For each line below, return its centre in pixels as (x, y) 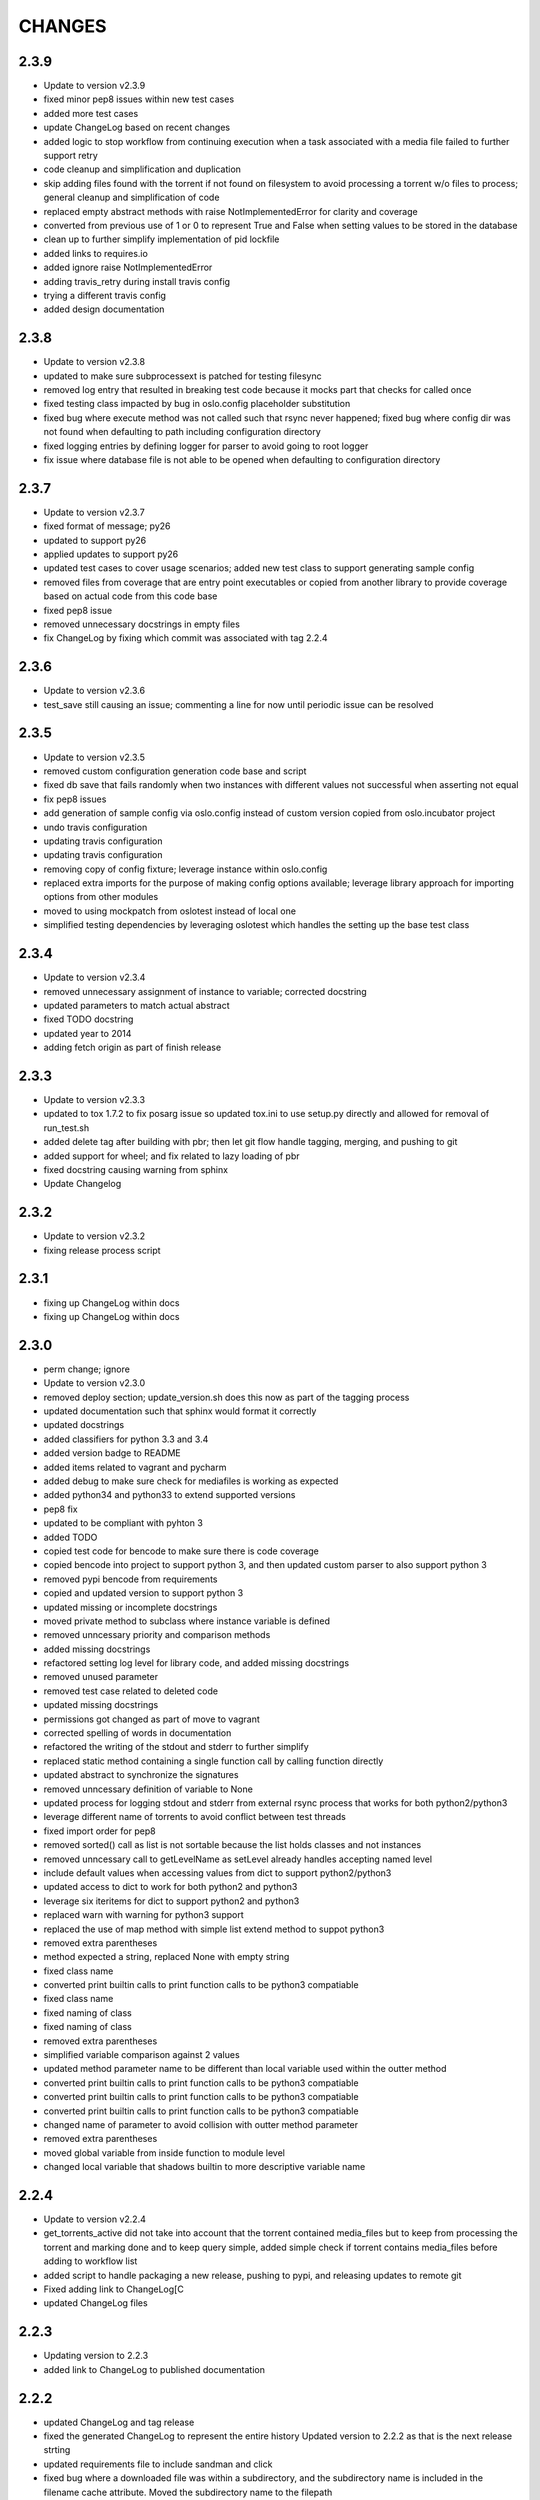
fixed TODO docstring (88, 1019)
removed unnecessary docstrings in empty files (141, 624)
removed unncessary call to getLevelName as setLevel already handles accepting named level (238, 1859)
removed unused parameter (101, 1677)
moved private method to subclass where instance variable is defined (186, 1621)
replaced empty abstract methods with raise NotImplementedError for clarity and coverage (231, 211)
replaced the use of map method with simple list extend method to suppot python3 (214, 1929)
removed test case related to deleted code (131, 1691)
